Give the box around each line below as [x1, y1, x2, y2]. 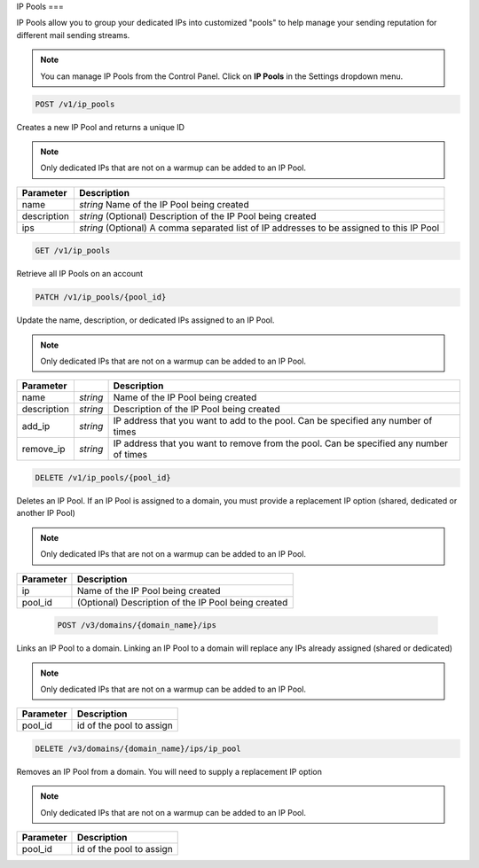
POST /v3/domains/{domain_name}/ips [57, 621, 217, 630]
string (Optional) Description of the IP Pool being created [78, 209, 317, 222]
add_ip [21, 420, 51, 433]
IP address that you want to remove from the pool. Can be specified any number [113, 437, 448, 450]
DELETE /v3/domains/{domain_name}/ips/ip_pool [35, 743, 241, 754]
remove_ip [21, 443, 66, 456]
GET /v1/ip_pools [35, 246, 111, 256]
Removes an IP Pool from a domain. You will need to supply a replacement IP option [16, 766, 323, 777]
